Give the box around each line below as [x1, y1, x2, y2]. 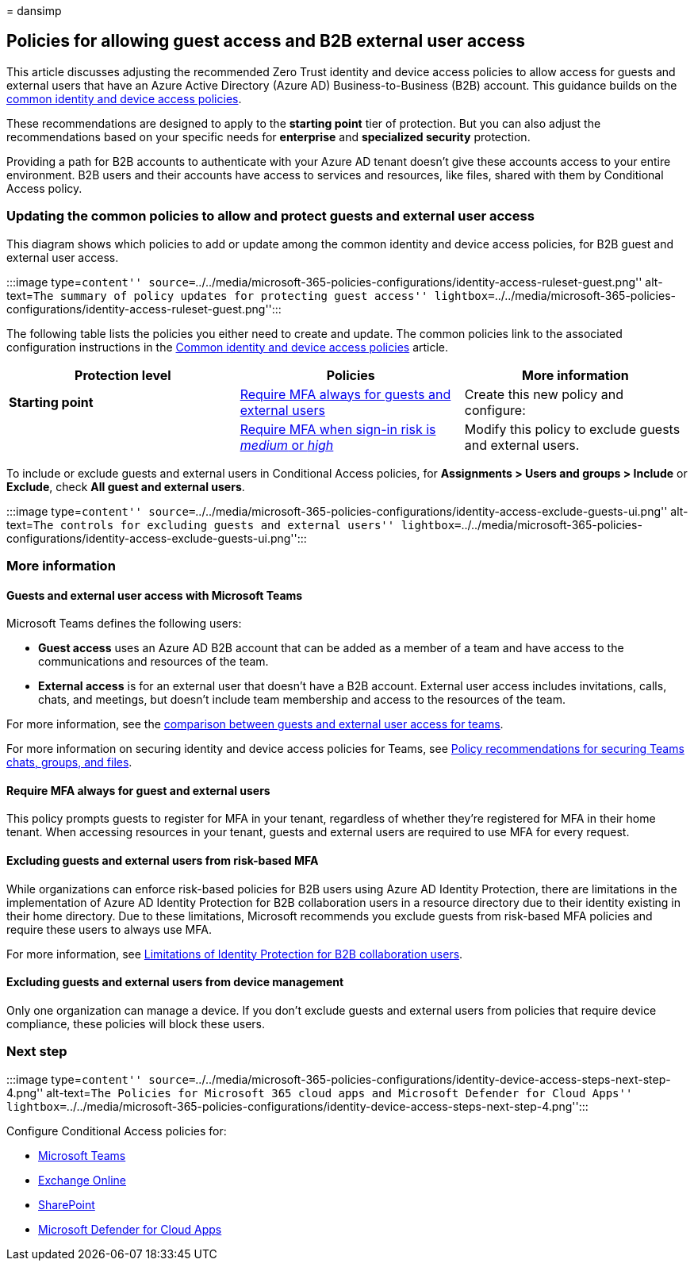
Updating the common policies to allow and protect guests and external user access [6, 208, 535, 225]
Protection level [75, 367, 171, 383]
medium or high [240, 436, 334, 453]
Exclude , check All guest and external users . [6, 479, 245, 493]
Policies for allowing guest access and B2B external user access [6, 31, 525, 52]
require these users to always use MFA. [6, 922, 212, 936]
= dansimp [6, 4, 62, 17]
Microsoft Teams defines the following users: [6, 616, 242, 631]
